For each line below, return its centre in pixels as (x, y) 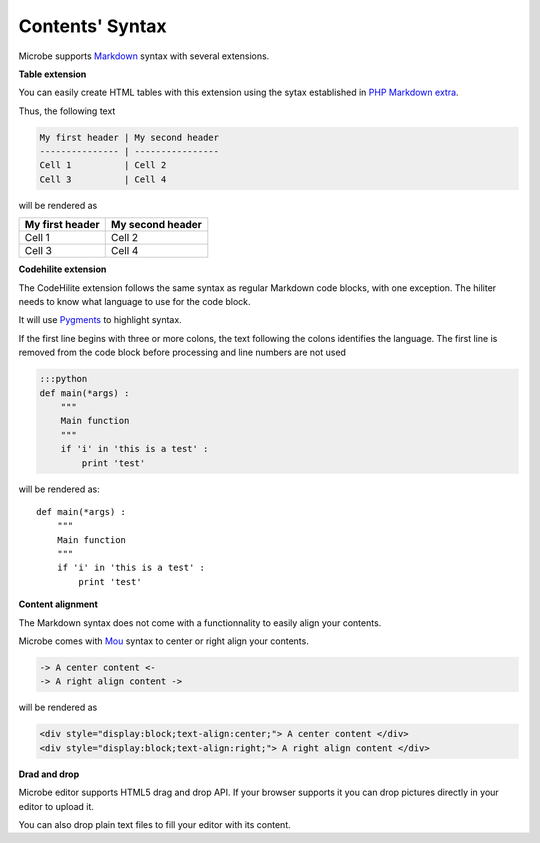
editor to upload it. (56, 806)
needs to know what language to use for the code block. (134, 302)
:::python (63, 379)
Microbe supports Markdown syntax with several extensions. (144, 56)
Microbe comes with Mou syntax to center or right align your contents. (163, 641)
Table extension (52, 74)
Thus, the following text (67, 111)
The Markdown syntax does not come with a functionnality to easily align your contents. (200, 622)
